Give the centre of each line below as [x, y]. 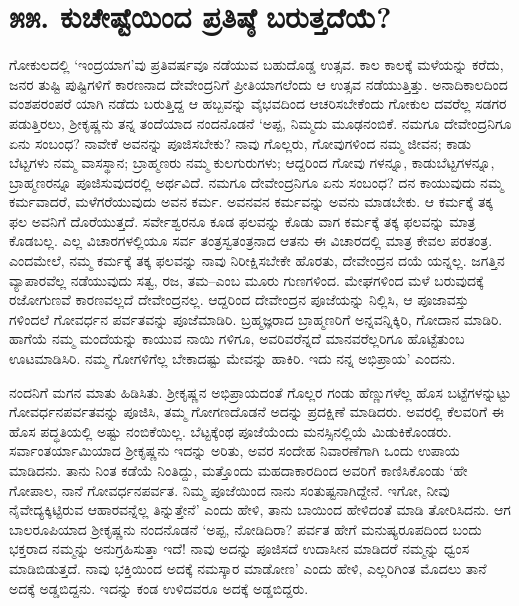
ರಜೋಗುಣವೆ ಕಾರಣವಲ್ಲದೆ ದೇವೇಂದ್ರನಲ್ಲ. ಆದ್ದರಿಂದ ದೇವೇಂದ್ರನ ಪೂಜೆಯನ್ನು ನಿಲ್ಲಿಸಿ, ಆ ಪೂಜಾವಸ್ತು [239, 299]
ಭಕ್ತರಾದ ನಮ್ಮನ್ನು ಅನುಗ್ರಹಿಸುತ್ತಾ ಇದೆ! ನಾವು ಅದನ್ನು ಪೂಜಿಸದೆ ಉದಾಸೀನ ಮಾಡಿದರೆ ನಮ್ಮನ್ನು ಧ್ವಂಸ [239, 548]
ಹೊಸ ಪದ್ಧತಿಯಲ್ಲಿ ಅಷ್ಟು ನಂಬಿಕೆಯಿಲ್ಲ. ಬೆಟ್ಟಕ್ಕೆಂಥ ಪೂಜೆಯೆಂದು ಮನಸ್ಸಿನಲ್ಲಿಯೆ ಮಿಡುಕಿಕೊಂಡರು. [230, 430]
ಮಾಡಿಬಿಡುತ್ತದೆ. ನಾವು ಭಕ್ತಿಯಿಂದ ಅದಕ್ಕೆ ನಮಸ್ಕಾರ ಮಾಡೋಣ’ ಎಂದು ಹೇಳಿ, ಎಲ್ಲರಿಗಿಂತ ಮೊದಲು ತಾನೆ [248, 567]
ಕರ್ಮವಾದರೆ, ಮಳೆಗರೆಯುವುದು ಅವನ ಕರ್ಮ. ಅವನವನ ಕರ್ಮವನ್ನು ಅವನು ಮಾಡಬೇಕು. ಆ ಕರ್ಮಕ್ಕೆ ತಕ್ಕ [251, 201]
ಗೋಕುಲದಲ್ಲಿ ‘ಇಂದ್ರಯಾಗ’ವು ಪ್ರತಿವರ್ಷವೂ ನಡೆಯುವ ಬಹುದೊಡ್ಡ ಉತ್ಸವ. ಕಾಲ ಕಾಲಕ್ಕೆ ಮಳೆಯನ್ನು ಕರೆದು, [256, 64]
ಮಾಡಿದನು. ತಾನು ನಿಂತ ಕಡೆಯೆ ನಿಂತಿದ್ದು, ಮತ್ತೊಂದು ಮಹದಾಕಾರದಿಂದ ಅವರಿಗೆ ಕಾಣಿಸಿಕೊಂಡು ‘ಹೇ [238, 470]
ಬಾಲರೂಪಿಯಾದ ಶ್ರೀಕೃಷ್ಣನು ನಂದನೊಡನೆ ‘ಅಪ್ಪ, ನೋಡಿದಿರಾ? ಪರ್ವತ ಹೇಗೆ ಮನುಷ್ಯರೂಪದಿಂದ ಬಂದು [245, 528]
